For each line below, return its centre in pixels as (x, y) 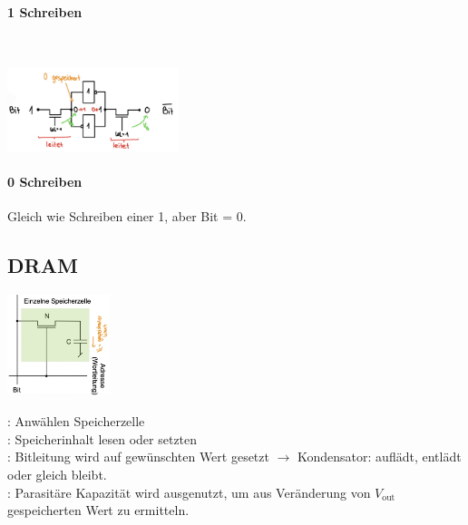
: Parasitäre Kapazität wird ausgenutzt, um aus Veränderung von (189, 492)
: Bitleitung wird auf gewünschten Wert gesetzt (138, 457)
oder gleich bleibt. (57, 474)
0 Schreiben (45, 182)
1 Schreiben (45, 11)
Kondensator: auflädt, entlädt (380, 457)
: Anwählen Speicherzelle (76, 421)
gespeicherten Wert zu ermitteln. (98, 510)
